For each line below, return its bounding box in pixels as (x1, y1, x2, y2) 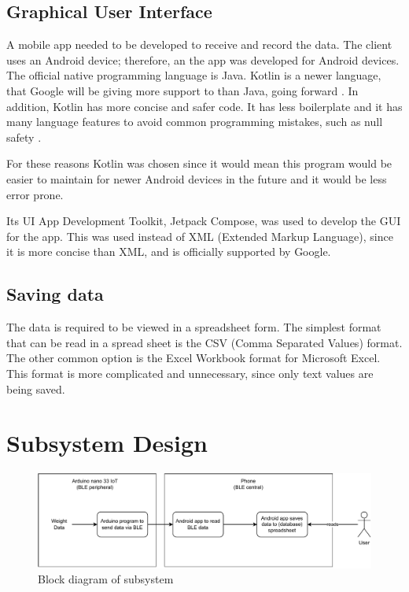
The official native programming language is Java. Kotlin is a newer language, (6, 67, 381, 83)
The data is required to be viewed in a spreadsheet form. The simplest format (6, 319, 381, 335)
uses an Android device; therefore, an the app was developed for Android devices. (6, 51, 400, 68)
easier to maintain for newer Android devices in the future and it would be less (6, 170, 387, 187)
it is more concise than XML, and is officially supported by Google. (6, 243, 331, 260)
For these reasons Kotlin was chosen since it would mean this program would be (6, 155, 392, 172)
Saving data (6, 282, 104, 306)
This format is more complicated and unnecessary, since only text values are (6, 364, 374, 381)
